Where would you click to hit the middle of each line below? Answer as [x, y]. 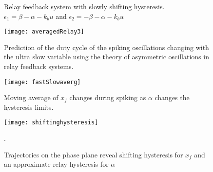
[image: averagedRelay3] [44, 32]
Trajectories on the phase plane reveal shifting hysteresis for [94, 154]
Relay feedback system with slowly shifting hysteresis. [84, 6]
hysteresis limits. [29, 107]
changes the [172, 97]
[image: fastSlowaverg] [42, 82]
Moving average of [31, 97]
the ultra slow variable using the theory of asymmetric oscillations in [106, 57]
